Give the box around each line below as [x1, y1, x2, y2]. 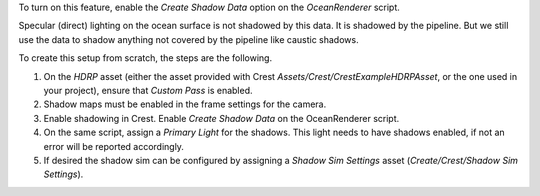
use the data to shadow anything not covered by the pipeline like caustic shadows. [18, 33, 359, 45]
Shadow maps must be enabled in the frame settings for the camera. [43, 98, 327, 110]
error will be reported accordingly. [43, 140, 185, 152]
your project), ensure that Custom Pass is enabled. [43, 84, 254, 96]
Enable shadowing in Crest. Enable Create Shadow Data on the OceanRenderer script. [43, 112, 400, 124]
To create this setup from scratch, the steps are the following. [18, 52, 273, 64]
